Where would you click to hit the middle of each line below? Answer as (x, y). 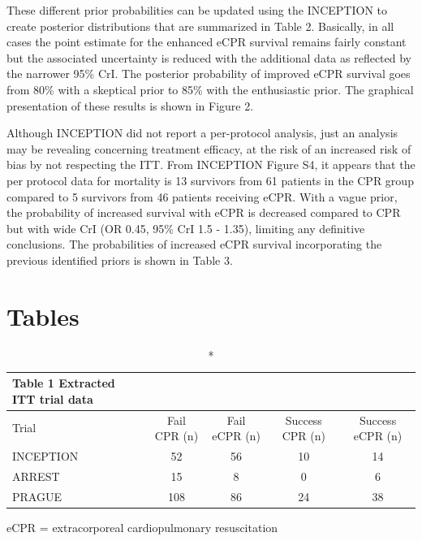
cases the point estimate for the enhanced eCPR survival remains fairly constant (207, 42)
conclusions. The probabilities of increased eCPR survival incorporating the (194, 244)
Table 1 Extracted (64, 383)
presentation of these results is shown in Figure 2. (130, 105)
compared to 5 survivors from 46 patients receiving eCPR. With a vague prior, (202, 196)
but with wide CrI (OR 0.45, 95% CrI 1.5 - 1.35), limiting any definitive (186, 228)
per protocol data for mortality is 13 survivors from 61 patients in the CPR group (210, 180)
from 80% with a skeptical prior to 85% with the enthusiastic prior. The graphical (210, 89)
